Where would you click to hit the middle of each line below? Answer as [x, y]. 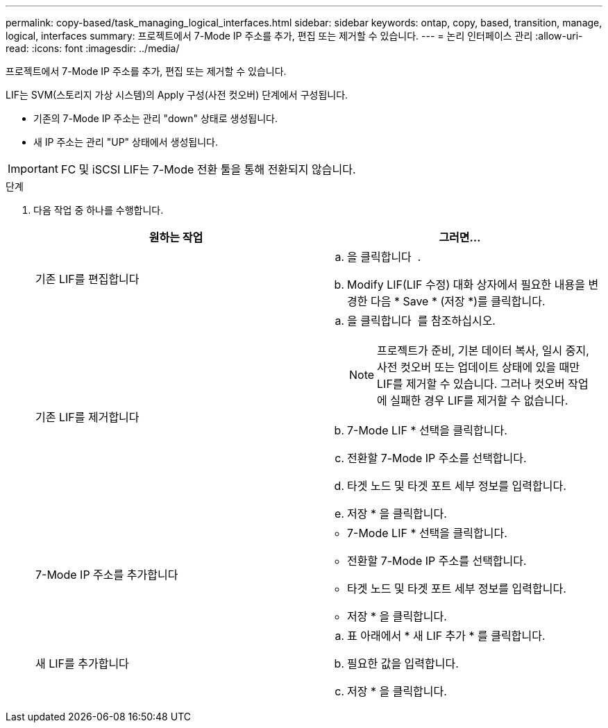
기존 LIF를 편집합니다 [87, 279]
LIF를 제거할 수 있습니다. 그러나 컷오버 [471, 384]
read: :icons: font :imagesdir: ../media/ [93, 48]
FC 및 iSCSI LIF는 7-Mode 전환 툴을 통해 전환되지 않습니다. [208, 169]
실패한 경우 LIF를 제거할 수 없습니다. [479, 400]
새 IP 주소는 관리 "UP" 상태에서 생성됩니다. [126, 142]
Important [33, 169]
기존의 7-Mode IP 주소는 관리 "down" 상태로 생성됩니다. [155, 118]
